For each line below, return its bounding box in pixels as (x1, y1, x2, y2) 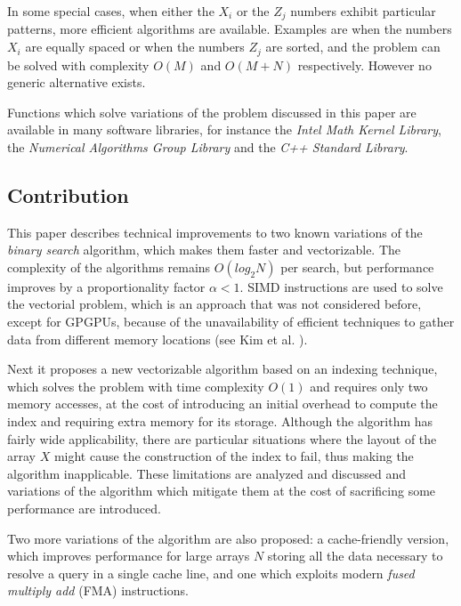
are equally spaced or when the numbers (25, 37, 245, 56)
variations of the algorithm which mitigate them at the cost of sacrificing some (7, 481, 436, 500)
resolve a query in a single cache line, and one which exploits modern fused (7, 563, 415, 582)
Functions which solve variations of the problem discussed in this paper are (7, 102, 417, 121)
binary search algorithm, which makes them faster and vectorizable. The (7, 240, 401, 259)
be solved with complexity (7, 55, 150, 74)
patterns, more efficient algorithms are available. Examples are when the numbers (7, 20, 452, 38)
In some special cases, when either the (7, 2, 214, 20)
